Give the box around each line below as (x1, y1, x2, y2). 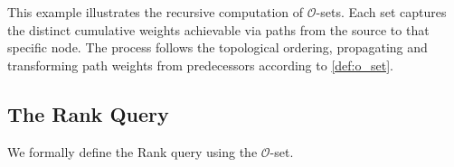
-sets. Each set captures (316, 3, 447, 21)
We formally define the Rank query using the (7, 142, 258, 161)
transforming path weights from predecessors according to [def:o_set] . (7, 55, 393, 74)
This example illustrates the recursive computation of (7, 3, 304, 21)
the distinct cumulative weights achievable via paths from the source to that (7, 20, 430, 39)
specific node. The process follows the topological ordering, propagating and (7, 38, 428, 57)
